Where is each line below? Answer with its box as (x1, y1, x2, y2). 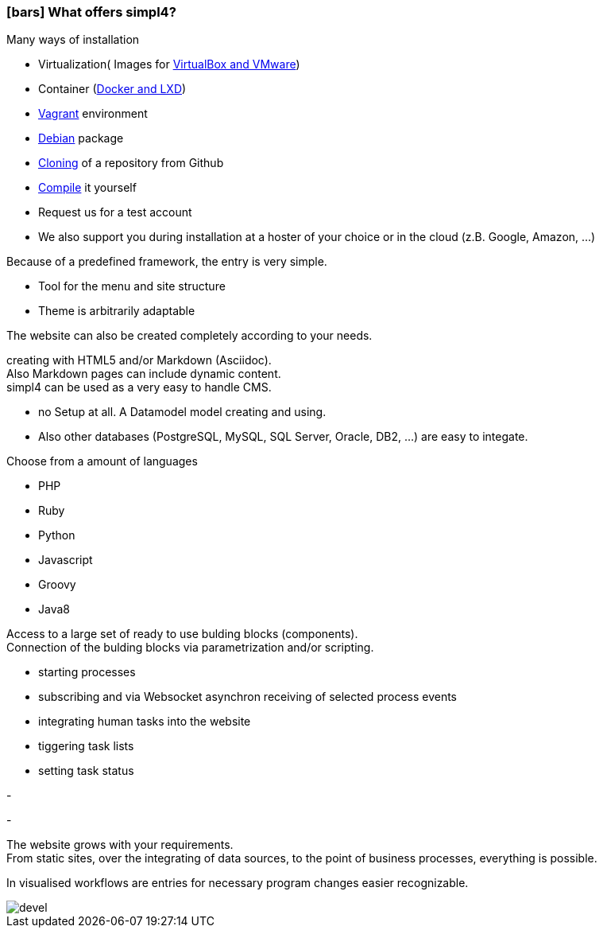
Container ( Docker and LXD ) (38, 82, 187, 96)
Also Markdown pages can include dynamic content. (6, 367, 281, 381)
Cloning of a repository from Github (38, 156, 224, 170)
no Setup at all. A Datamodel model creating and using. (38, 405, 327, 419)
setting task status (38, 764, 134, 778)
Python (38, 528, 75, 543)
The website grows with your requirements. (6, 838, 234, 852)
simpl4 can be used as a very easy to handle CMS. (6, 380, 272, 395)
